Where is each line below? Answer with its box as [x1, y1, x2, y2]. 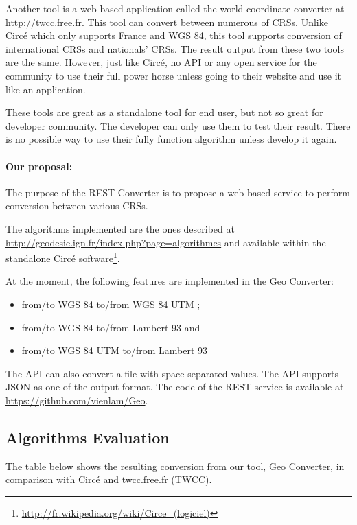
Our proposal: [5, 159, 73, 173]
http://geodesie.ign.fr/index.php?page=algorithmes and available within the [5, 235, 326, 249]
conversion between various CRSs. [5, 198, 148, 213]
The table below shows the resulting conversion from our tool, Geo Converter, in [5, 458, 345, 473]
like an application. [5, 82, 86, 96]
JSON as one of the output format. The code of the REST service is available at [5, 380, 344, 394]
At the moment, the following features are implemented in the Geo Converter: [5, 274, 334, 288]
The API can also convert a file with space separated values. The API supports [5, 366, 339, 380]
